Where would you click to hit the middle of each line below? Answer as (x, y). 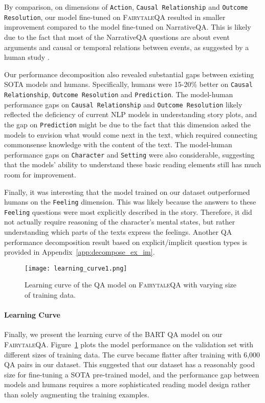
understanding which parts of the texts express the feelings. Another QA (118, 232)
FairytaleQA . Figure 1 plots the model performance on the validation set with (129, 344)
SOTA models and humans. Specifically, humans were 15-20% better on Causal (128, 84)
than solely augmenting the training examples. (77, 395)
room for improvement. (40, 174)
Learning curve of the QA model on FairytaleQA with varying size (130, 285)
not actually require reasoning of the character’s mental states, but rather (120, 222)
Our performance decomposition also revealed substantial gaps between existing (129, 74)
